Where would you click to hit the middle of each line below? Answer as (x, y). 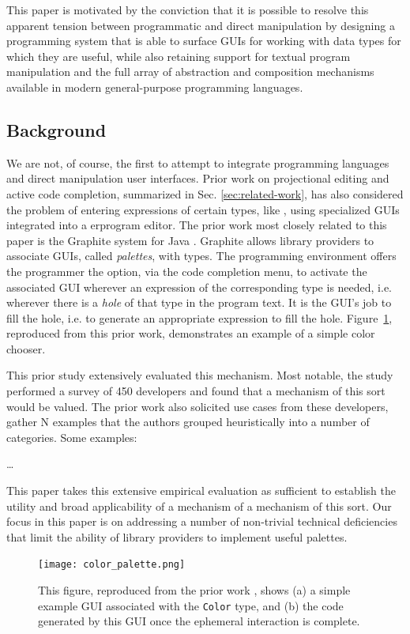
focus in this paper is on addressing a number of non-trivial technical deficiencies (202, 521)
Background (56, 129)
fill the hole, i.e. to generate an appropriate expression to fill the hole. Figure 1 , (199, 317)
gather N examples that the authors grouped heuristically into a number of (188, 422)
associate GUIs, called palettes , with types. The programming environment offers (201, 256)
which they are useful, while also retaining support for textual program (179, 56)
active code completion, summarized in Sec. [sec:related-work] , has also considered (205, 193)
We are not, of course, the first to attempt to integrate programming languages (198, 162)
